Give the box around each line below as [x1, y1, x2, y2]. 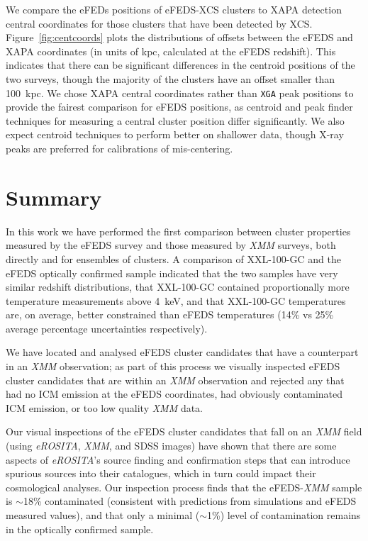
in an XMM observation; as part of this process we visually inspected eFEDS [6, 359, 340, 374]
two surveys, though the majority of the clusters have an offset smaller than [6, 71, 335, 86]
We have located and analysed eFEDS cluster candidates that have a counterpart [6, 345, 359, 359]
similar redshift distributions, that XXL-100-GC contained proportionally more [6, 279, 350, 294]
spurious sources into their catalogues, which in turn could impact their [6, 466, 316, 481]
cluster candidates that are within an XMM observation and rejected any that [6, 372, 345, 387]
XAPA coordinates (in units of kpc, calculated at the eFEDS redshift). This [6, 43, 336, 58]
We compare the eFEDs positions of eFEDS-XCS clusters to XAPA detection [6, 2, 342, 16]
